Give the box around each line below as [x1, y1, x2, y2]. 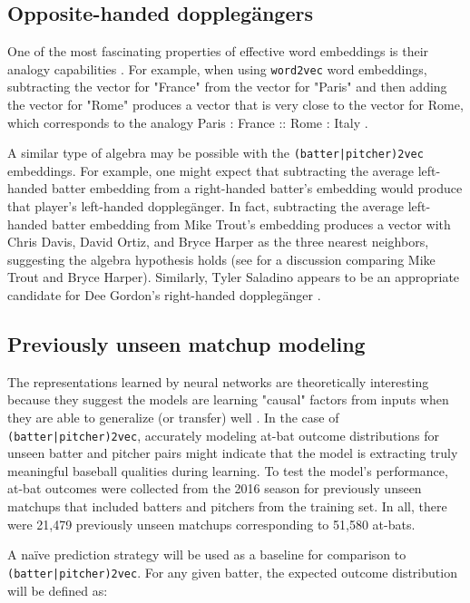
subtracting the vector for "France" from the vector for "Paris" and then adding [7, 77, 447, 96]
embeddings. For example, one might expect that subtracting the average [7, 160, 415, 180]
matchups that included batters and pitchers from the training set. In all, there [7, 497, 447, 516]
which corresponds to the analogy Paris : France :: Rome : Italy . [7, 112, 368, 131]
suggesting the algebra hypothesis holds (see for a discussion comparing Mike [7, 249, 436, 268]
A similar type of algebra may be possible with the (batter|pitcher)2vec [7, 143, 424, 162]
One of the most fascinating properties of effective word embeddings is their [7, 42, 429, 61]
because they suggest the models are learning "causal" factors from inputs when [7, 390, 449, 409]
